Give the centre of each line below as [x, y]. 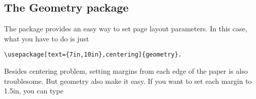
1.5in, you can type [34, 91]
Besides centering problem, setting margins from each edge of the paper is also [126, 71]
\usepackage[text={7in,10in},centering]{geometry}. [93, 55]
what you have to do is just [47, 38]
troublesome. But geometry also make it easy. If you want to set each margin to [128, 81]
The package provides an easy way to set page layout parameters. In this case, [126, 29]
